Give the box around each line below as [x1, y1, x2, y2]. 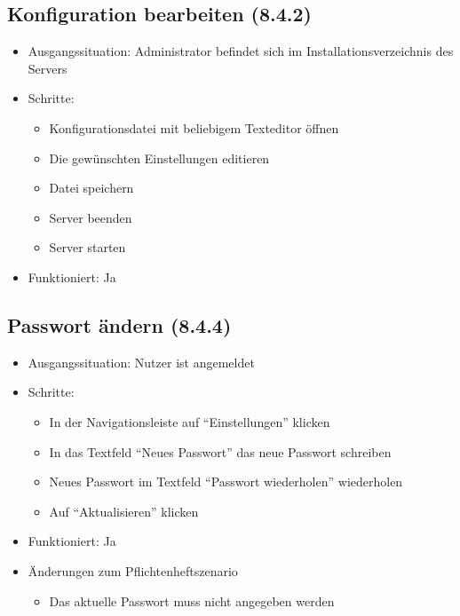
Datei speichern [49, 178, 134, 197]
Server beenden [49, 208, 132, 226]
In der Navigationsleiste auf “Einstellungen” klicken [49, 412, 330, 430]
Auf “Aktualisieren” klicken [49, 501, 199, 520]
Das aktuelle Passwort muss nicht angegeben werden [49, 591, 335, 610]
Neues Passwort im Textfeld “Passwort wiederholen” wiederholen [49, 472, 403, 491]
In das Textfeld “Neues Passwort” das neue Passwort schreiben [49, 442, 392, 461]
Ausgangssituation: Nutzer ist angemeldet [28, 352, 255, 371]
